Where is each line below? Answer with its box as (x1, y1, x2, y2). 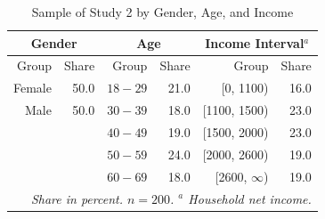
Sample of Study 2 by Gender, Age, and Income (31, 3, 294, 20)
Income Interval (205, 33, 305, 52)
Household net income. (188, 189, 312, 207)
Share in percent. (30, 189, 123, 207)
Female (13, 78, 52, 97)
